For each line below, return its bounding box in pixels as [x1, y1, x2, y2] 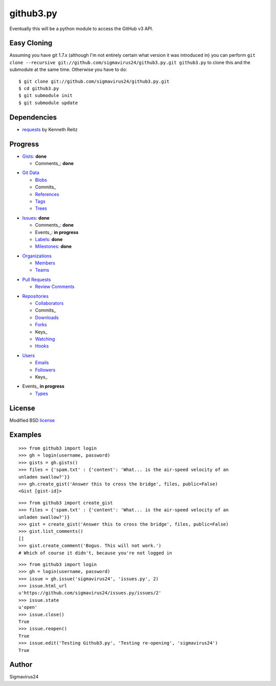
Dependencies [9, 113, 57, 122]
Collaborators [35, 300, 64, 306]
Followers [35, 367, 56, 373]
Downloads [35, 314, 59, 320]
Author [9, 660, 33, 669]
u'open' [18, 604, 38, 610]
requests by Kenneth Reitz [22, 126, 78, 132]
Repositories [22, 293, 49, 299]
